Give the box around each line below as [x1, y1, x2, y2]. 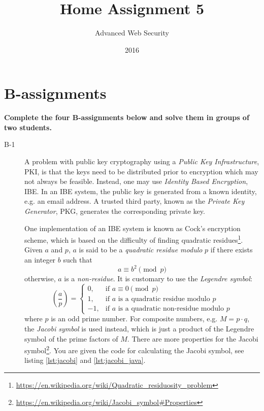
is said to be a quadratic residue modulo [79, 244, 203, 255]
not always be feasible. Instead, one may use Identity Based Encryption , [24, 176, 248, 186]
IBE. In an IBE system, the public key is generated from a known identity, [24, 185, 257, 196]
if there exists [210, 244, 253, 255]
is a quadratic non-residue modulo [118, 305, 224, 313]
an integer [24, 254, 56, 265]
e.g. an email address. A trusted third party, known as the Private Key [24, 196, 245, 206]
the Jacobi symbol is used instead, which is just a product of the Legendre [24, 323, 254, 333]
